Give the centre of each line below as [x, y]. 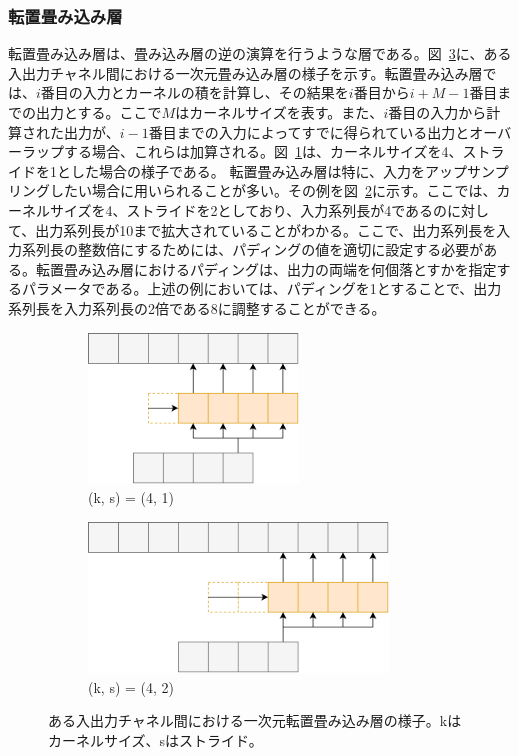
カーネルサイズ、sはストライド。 [155, 739]
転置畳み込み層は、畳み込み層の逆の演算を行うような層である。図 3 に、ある [260, 53]
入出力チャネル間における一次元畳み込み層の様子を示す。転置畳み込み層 [245, 72]
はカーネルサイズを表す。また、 [279, 112]
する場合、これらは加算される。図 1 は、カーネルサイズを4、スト [277, 151]
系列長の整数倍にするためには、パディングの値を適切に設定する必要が [252, 249]
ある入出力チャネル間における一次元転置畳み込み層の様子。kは [255, 720]
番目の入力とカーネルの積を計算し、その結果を [194, 92]
